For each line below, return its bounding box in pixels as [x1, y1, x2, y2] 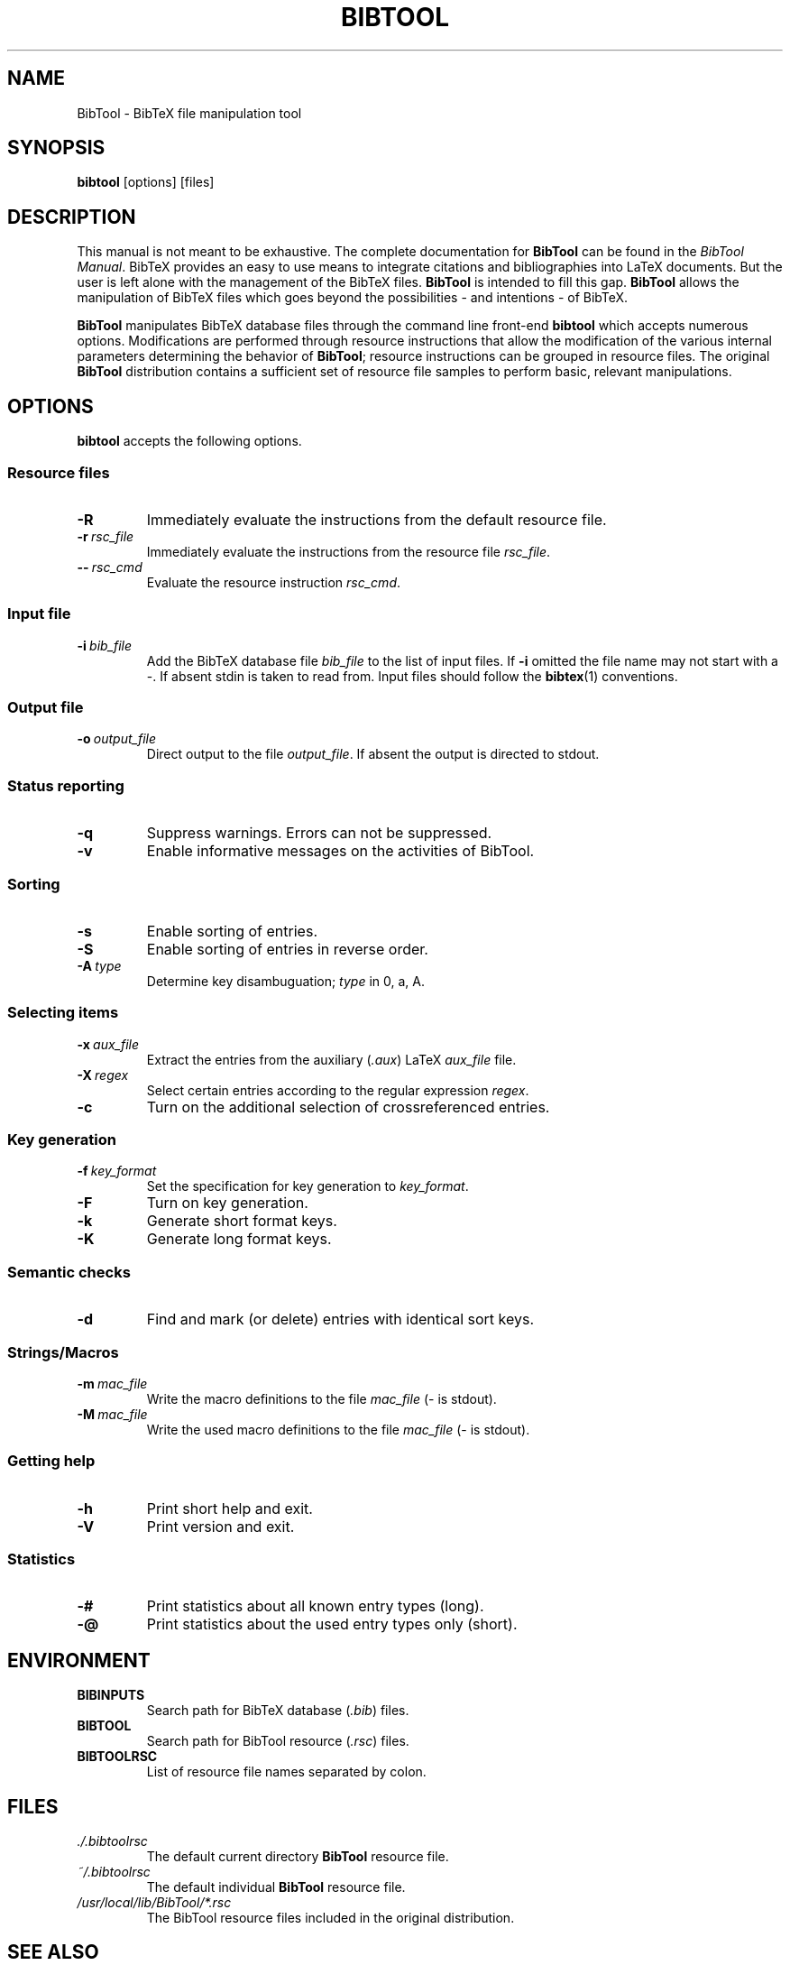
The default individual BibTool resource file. [146, 1879, 406, 1896]
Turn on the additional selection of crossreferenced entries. [146, 1097, 550, 1116]
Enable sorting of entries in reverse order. [146, 939, 428, 958]
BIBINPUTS [77, 1687, 145, 1703]
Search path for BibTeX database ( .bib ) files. [146, 1702, 409, 1719]
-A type [77, 957, 122, 973]
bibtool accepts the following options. [77, 433, 302, 449]
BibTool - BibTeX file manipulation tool [77, 105, 302, 121]
